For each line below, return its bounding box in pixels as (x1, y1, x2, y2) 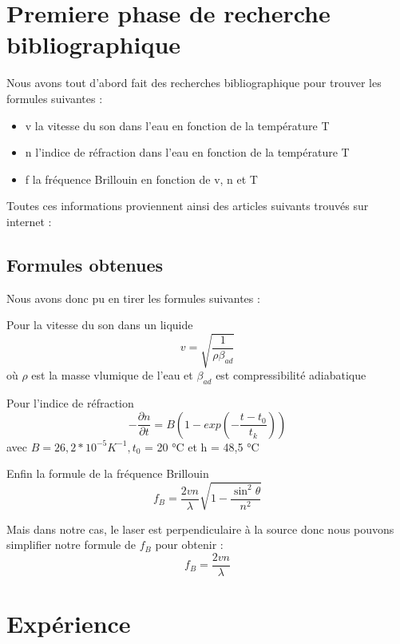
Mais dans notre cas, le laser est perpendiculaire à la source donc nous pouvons (6, 520, 394, 537)
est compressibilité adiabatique (216, 367, 366, 384)
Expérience (6, 607, 131, 640)
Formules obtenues (6, 252, 164, 276)
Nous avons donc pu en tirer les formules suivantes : (6, 289, 260, 306)
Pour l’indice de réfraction (6, 395, 134, 411)
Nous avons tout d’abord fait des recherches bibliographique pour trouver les (6, 74, 382, 91)
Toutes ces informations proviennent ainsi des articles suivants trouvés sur (6, 197, 369, 214)
